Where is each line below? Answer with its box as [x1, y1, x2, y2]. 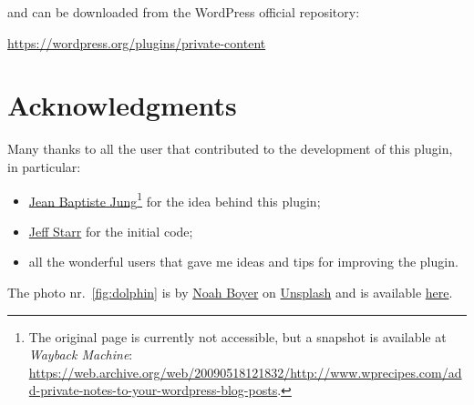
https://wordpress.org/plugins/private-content [7, 33, 266, 52]
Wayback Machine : [28, 345, 133, 364]
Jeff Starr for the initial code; [28, 221, 193, 240]
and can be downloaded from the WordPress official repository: [7, 3, 360, 21]
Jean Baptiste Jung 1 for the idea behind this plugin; [28, 188, 321, 210]
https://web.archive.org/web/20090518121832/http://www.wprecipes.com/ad [28, 362, 462, 381]
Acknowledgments [7, 86, 237, 124]
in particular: [7, 157, 81, 176]
